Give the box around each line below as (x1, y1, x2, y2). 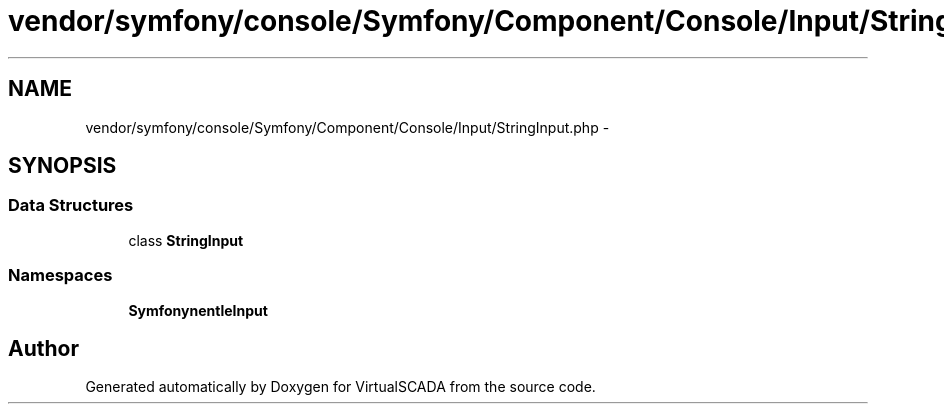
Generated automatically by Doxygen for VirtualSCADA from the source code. (85, 378, 596, 396)
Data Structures (8, 195, 134, 216)
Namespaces (8, 265, 113, 286)
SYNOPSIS (8, 153, 117, 179)
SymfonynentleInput (128, 301, 268, 319)
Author (8, 335, 79, 361)
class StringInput (128, 231, 244, 249)
